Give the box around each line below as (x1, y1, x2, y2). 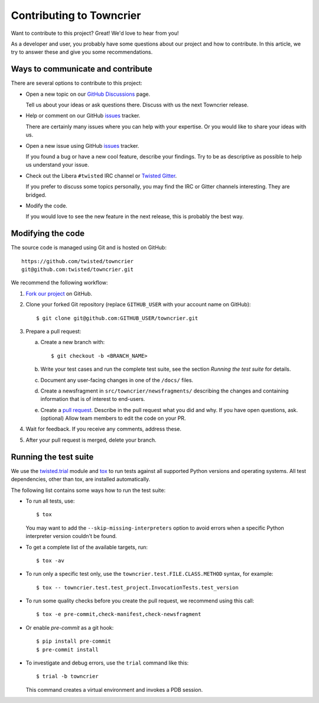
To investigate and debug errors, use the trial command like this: (25, 659, 189, 666)
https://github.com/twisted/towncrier (21, 258, 134, 264)
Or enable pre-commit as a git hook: (25, 624, 114, 631)
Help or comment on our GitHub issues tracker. (25, 112, 141, 119)
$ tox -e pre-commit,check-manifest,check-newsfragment (36, 611, 201, 618)
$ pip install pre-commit (36, 638, 112, 644)
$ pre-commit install (36, 646, 99, 653)
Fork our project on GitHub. (25, 290, 93, 297)
